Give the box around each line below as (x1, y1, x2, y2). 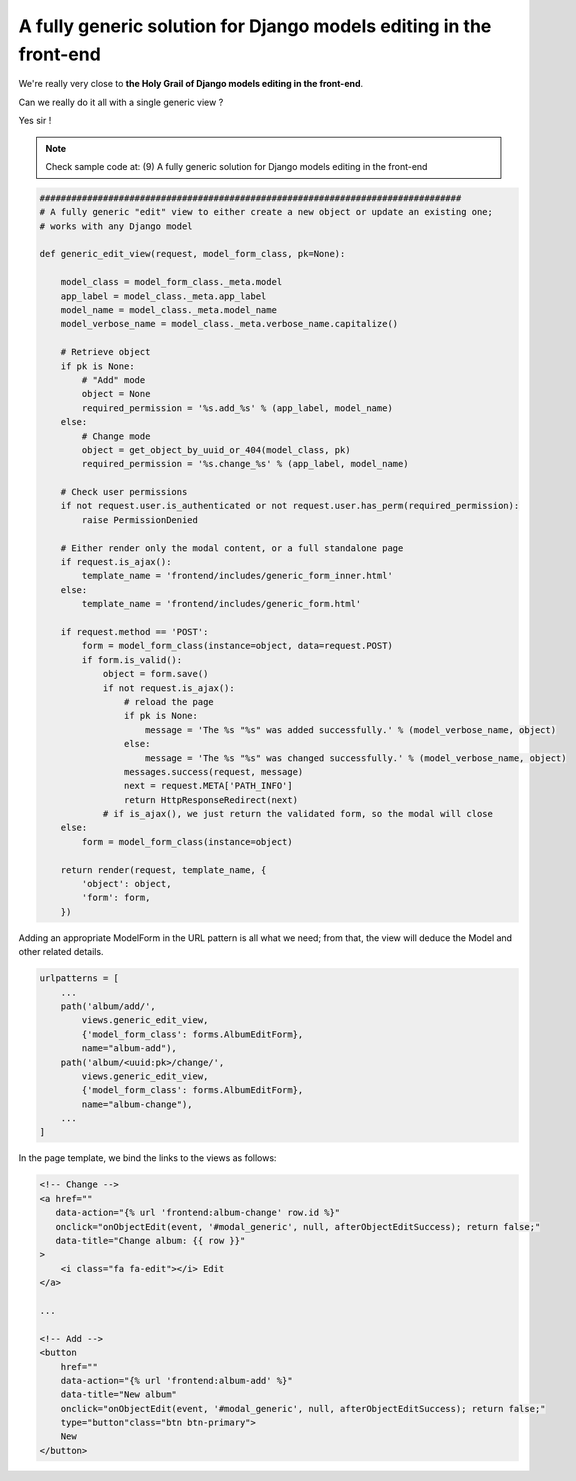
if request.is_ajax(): (60, 556, 172, 568)
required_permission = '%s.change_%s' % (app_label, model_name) (81, 458, 409, 470)
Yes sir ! (18, 115, 52, 127)
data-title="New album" (60, 1389, 177, 1400)
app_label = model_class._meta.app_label (60, 290, 267, 302)
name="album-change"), (81, 1098, 194, 1110)
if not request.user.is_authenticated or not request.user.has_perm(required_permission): (60, 500, 520, 512)
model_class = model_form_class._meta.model (60, 276, 283, 288)
